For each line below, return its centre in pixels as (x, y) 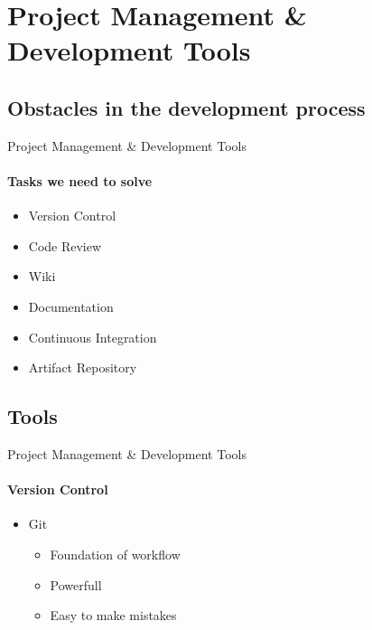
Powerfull (76, 584)
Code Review (65, 245)
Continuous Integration (93, 337)
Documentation (71, 306)
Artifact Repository (83, 367)
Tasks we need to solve (80, 180)
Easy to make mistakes (113, 615)
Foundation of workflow (115, 554)
